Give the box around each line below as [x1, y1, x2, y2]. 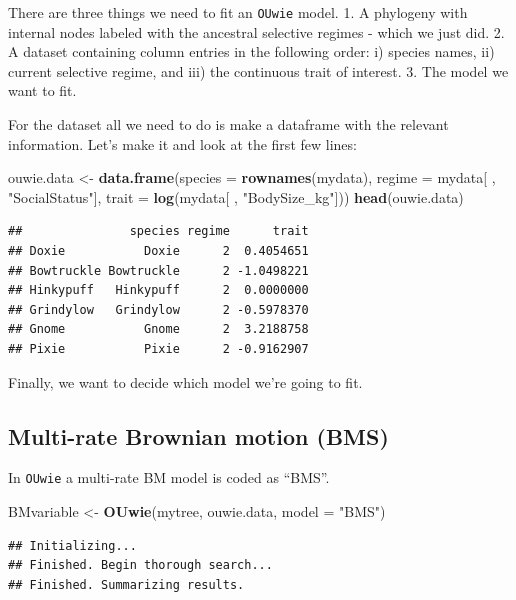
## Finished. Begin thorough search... [8, 558, 273, 573]
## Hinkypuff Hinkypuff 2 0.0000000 [8, 283, 309, 298]
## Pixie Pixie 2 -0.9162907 [8, 341, 309, 356]
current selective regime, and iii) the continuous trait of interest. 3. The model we [8, 60, 509, 81]
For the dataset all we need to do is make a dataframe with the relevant [8, 114, 449, 135]
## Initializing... [8, 538, 137, 553]
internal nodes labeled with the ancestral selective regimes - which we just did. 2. [8, 21, 505, 42]
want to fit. [8, 80, 77, 101]
